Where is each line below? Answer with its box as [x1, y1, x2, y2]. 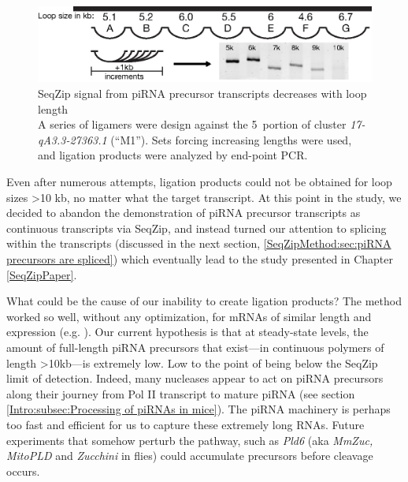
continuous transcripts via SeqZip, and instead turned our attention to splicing [6, 219, 387, 236]
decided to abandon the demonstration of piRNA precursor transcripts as [6, 204, 361, 221]
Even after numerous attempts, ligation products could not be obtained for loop [6, 174, 392, 189]
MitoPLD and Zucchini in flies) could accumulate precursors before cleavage [6, 447, 373, 464]
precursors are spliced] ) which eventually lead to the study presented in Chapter [6, 250, 394, 267]
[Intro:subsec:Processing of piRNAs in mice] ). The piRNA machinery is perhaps [6, 401, 391, 417]
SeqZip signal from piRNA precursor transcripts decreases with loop [38, 85, 367, 102]
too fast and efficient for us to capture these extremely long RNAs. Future [6, 416, 365, 432]
